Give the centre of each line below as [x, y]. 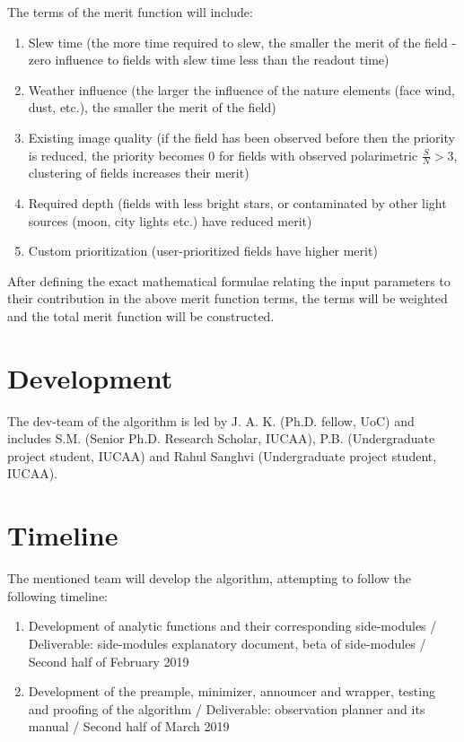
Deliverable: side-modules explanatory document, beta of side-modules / [227, 643]
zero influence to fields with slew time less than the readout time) [209, 60]
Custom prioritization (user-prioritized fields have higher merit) [203, 251]
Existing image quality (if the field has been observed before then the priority [241, 137]
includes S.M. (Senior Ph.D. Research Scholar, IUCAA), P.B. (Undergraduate [221, 438]
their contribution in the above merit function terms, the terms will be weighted [228, 298]
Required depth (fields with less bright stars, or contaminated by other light [237, 202]
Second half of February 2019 [109, 661]
